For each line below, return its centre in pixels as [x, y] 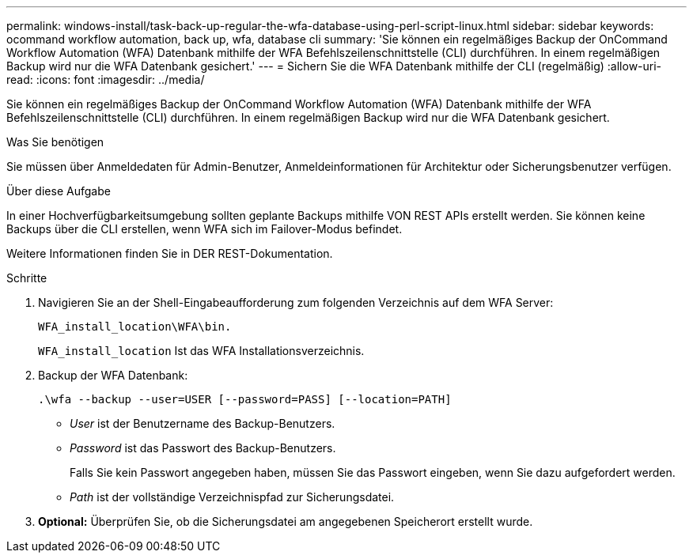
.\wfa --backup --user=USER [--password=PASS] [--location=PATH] [245, 399]
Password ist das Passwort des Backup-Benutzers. [203, 448]
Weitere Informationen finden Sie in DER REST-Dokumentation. [170, 253]
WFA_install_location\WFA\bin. [135, 327]
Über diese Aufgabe [59, 191]
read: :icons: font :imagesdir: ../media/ [106, 79]
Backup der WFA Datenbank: [113, 375]
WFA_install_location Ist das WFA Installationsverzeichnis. [201, 351]
